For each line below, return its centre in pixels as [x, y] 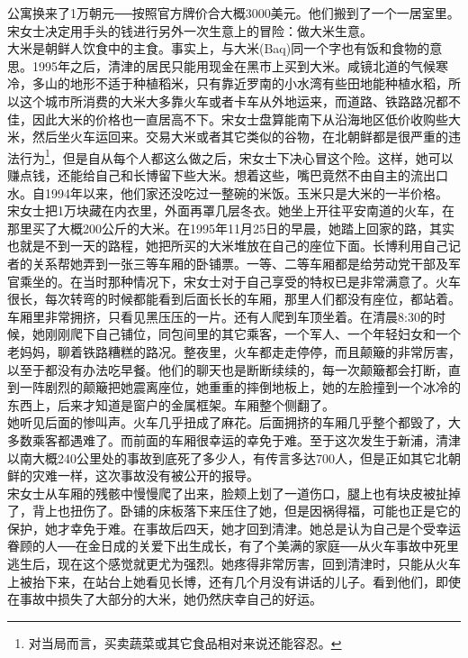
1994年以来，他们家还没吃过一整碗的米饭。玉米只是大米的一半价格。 [246, 192]
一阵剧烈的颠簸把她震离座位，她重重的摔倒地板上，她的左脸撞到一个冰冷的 [240, 387]
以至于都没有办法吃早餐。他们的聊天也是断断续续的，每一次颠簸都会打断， [228, 369]
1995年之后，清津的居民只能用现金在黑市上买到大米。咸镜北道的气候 [234, 65]
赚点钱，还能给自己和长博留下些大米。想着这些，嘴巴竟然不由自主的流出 [221, 175]
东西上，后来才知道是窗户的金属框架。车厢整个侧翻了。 [171, 404]
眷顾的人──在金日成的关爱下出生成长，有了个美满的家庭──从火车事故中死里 [233, 546]
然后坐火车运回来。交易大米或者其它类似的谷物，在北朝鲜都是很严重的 [240, 137]
